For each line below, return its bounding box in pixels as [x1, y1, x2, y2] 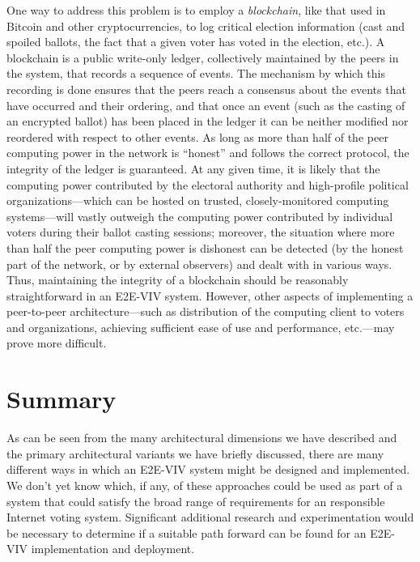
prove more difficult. [6, 334, 107, 351]
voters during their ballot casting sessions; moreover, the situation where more [6, 224, 395, 241]
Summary [6, 382, 117, 415]
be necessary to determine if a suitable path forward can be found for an [6, 524, 367, 541]
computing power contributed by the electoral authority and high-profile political [6, 176, 409, 193]
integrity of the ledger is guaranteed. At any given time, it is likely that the [6, 160, 380, 177]
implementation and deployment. [31, 540, 195, 557]
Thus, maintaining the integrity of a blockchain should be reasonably [6, 271, 349, 288]
